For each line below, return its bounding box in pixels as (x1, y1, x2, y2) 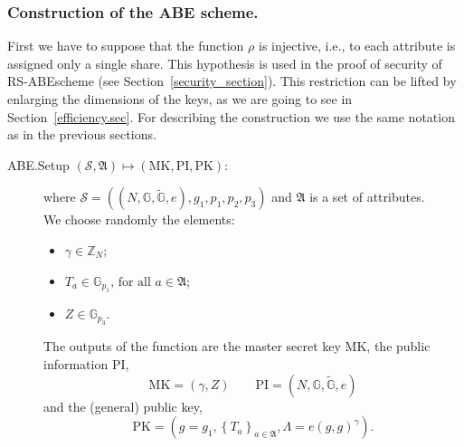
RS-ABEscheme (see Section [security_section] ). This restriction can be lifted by (7, 71, 457, 90)
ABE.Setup (7, 155, 70, 174)
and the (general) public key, (43, 396, 203, 415)
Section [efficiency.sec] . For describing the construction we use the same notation (7, 107, 455, 126)
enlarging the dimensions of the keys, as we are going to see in (7, 90, 353, 108)
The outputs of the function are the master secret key (43, 337, 341, 356)
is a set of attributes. (309, 187, 425, 206)
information (43, 354, 109, 373)
